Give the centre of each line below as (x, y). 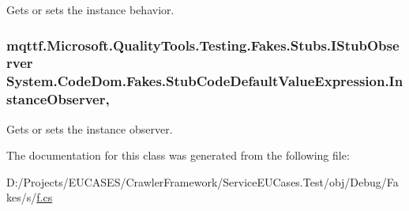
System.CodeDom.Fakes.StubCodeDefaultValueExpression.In (205, 81)
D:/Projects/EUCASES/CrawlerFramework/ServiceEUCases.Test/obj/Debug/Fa (203, 181)
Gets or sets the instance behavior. (90, 9)
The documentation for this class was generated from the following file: (178, 155)
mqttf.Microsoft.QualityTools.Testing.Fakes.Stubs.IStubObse (203, 45)
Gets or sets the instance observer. (90, 128)
